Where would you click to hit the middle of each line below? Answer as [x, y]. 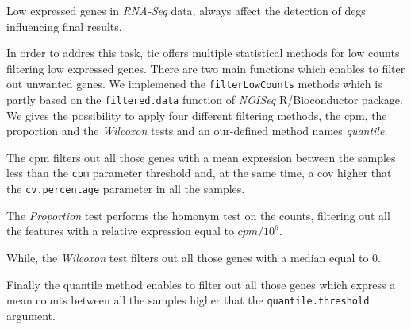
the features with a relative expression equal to [120, 231]
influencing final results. [64, 26]
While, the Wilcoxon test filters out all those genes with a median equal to [188, 257]
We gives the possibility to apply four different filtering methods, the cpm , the [197, 115]
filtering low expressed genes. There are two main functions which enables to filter [206, 68]
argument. [31, 315]
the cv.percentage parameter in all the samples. [126, 189]
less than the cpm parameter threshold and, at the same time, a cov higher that [199, 173]
